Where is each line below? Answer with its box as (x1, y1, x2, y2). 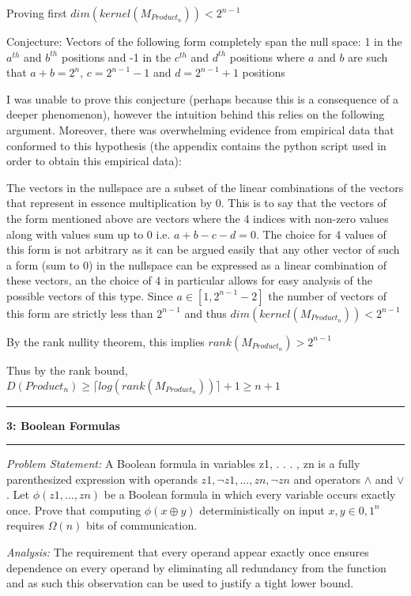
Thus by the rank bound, (6, 361, 128, 378)
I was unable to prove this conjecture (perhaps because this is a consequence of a (6, 90, 399, 107)
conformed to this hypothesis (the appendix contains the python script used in (6, 137, 386, 153)
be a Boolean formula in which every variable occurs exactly (104, 486, 396, 503)
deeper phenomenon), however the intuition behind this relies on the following (6, 106, 385, 123)
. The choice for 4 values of (255, 225, 386, 242)
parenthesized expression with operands (6, 470, 198, 487)
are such (348, 48, 388, 65)
